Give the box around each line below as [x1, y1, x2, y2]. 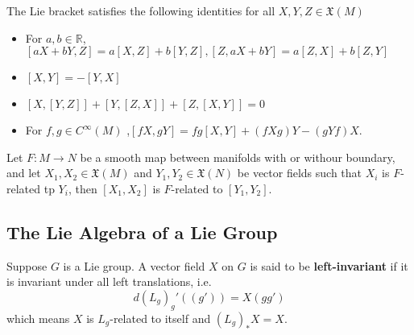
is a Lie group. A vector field [63, 257, 205, 274]
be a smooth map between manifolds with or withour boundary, [80, 148, 395, 165]
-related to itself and [110, 309, 211, 326]
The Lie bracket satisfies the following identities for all [6, 2, 275, 19]
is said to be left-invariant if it [250, 257, 408, 274]
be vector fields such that [237, 164, 362, 181]
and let [6, 164, 41, 181]
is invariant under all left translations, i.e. [6, 273, 212, 290]
